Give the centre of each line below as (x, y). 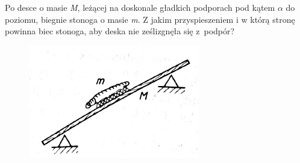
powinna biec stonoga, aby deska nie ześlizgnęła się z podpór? (120, 31)
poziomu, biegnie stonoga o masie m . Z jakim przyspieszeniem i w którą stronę (150, 19)
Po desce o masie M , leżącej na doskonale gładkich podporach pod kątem (140, 7)
